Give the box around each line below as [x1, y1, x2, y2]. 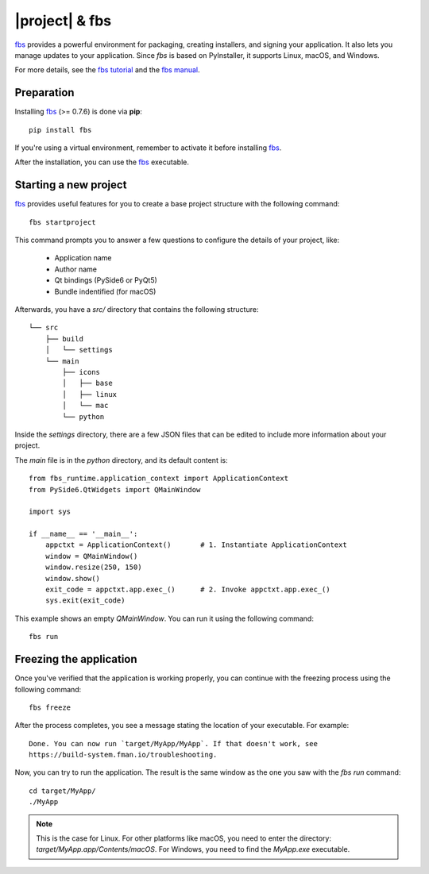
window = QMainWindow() [44, 552, 138, 560]
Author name [54, 264, 97, 274]
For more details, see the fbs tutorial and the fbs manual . [14, 65, 200, 75]
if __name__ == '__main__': [29, 529, 138, 539]
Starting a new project [14, 179, 127, 192]
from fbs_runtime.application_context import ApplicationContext [29, 474, 289, 483]
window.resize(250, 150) [44, 563, 142, 572]
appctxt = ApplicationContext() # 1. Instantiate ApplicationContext [44, 541, 347, 549]
